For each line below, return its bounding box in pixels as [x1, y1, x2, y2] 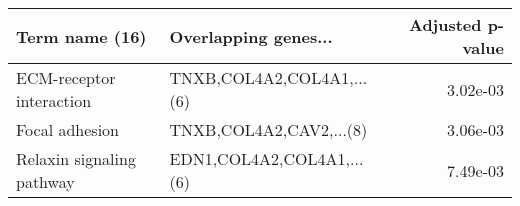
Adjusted [408, 13, 482, 36]
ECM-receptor [16, 66, 116, 89]
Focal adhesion [16, 118, 119, 141]
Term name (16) [16, 24, 147, 48]
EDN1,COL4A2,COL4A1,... [169, 147, 364, 170]
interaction [16, 89, 92, 112]
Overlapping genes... [169, 24, 333, 48]
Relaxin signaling [16, 147, 136, 170]
